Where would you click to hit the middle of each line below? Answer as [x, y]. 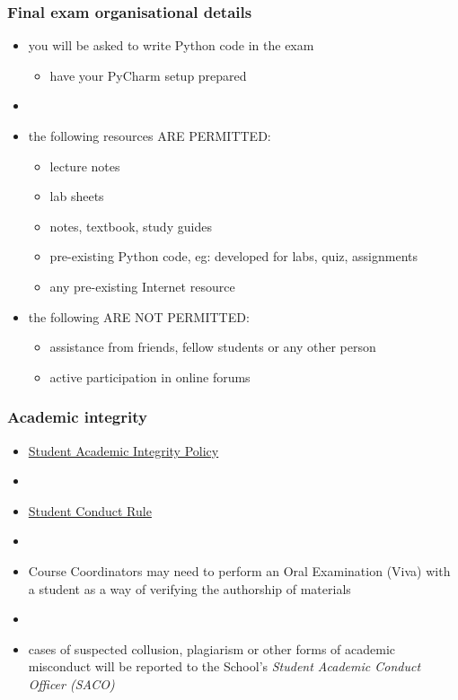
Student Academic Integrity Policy [123, 450]
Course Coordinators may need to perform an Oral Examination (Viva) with [239, 570]
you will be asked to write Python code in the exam [171, 45]
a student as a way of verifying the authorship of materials [189, 588]
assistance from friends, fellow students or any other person [213, 347]
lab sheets [77, 196]
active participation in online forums [150, 376]
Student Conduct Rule [90, 510]
